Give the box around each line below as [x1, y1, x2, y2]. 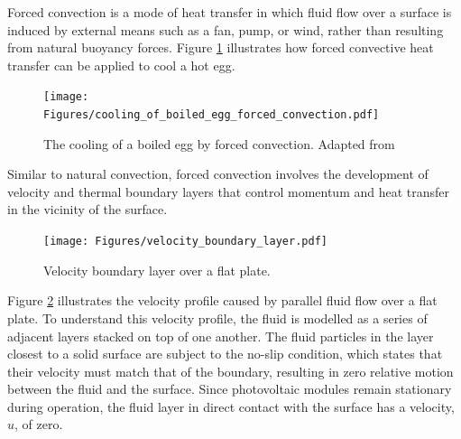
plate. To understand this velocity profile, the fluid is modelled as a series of [7, 308, 428, 327]
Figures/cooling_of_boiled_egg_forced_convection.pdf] [43, 108, 380, 122]
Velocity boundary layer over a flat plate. [43, 260, 271, 279]
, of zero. [14, 415, 63, 434]
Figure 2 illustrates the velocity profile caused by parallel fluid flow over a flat [7, 291, 438, 310]
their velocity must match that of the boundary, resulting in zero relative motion [7, 361, 454, 380]
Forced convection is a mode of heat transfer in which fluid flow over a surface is [7, 3, 452, 21]
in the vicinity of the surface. [7, 200, 168, 219]
